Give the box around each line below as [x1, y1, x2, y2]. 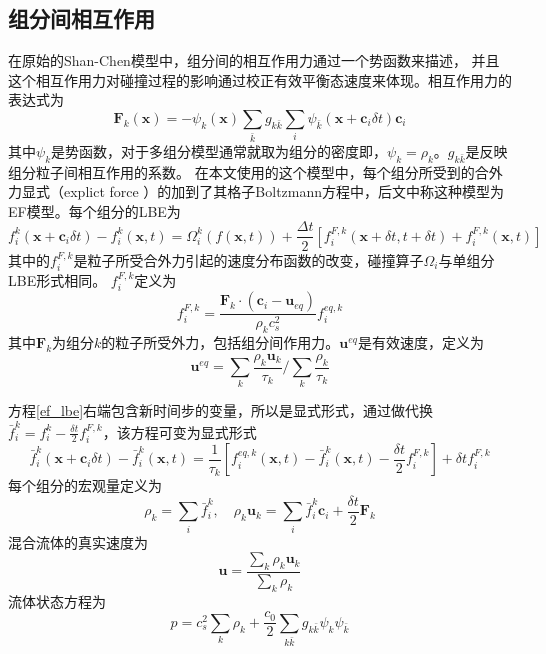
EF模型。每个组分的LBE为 [8, 200, 181, 221]
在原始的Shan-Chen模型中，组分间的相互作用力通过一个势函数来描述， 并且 [8, 50, 500, 71]
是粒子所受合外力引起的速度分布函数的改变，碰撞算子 [73, 249, 424, 270]
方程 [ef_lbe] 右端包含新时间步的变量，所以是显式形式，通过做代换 [8, 400, 434, 421]
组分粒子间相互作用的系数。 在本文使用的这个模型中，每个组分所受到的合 [8, 161, 489, 182]
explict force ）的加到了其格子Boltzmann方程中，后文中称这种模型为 [63, 181, 505, 202]
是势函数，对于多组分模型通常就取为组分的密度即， [51, 140, 388, 161]
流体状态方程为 [8, 590, 106, 611]
